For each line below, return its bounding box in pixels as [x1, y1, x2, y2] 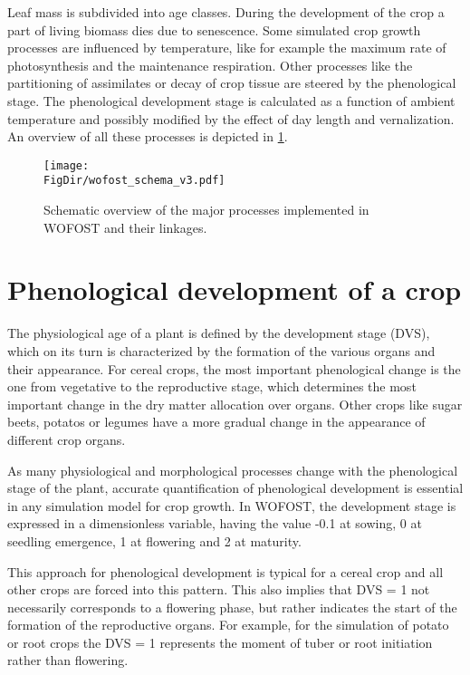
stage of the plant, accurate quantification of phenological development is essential [7, 478, 464, 497]
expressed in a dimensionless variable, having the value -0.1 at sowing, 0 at [7, 514, 422, 533]
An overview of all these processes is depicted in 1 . [7, 127, 288, 146]
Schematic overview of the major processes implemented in [43, 200, 369, 219]
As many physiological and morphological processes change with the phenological [7, 460, 458, 479]
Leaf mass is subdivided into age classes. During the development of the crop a [7, 3, 445, 21]
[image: [43, 159, 90, 172]
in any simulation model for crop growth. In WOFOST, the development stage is [7, 496, 456, 515]
